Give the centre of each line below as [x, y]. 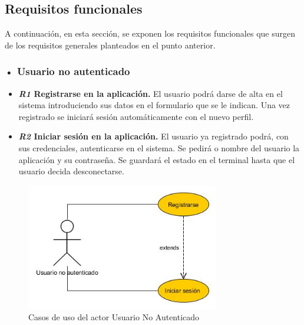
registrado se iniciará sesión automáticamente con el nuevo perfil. [136, 116]
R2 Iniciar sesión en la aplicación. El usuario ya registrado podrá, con [153, 136]
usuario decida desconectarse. [71, 171]
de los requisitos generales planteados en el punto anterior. [110, 45]
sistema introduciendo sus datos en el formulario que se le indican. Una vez [154, 105]
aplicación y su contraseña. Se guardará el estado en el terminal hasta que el [157, 159]
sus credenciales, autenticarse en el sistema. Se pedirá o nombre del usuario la [159, 147]
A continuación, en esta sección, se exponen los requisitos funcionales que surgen [150, 33]
